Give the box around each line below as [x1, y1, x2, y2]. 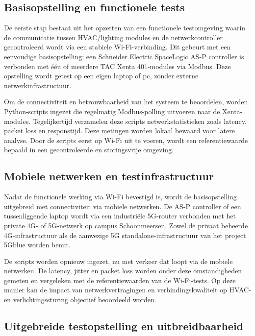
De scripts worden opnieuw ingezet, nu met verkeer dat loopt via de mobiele [4, 256, 233, 266]
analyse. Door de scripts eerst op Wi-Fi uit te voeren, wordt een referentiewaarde [4, 135, 248, 145]
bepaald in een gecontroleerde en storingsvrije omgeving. [4, 144, 174, 155]
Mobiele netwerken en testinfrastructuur [4, 168, 214, 184]
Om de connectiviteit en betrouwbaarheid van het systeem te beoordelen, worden [4, 96, 248, 107]
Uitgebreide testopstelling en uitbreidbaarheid [4, 318, 244, 334]
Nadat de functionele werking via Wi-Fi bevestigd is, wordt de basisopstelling [4, 192, 237, 202]
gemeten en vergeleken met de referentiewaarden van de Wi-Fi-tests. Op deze [4, 275, 236, 285]
